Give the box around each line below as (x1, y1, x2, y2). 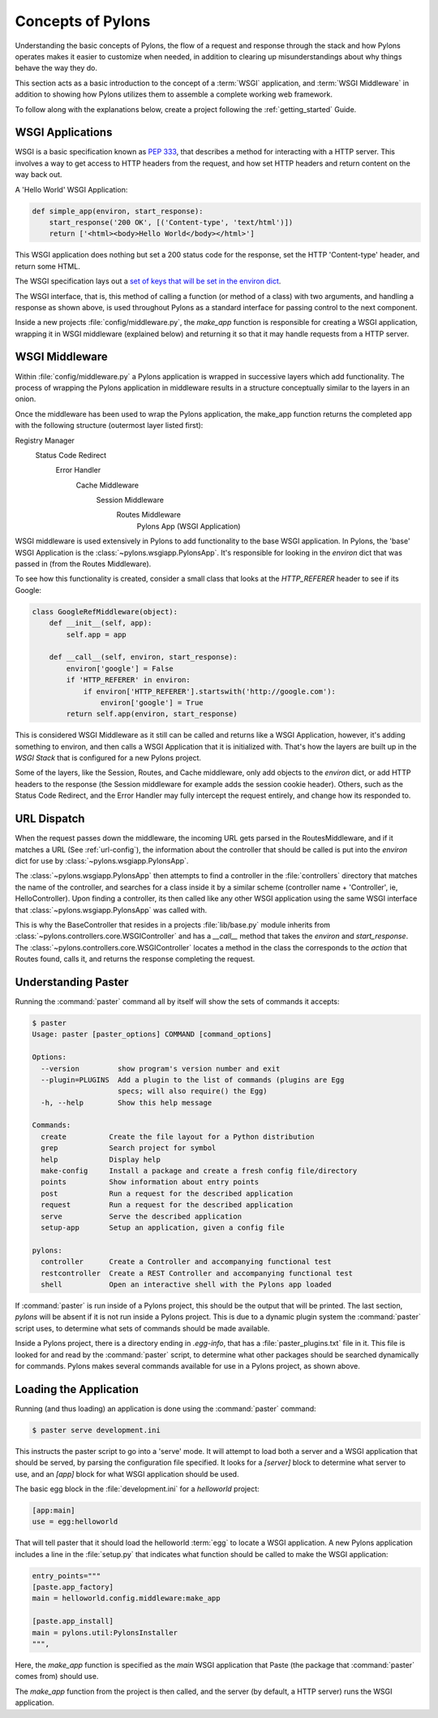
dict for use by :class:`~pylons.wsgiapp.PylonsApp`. (15, 855, 189, 865)
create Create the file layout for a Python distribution (41, 1132, 315, 1141)
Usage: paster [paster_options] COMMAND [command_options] (32, 1030, 272, 1039)
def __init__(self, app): (49, 618, 152, 628)
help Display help (41, 1154, 161, 1164)
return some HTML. (15, 261, 80, 271)
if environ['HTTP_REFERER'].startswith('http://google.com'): (83, 686, 337, 696)
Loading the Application (15, 1382, 140, 1396)
